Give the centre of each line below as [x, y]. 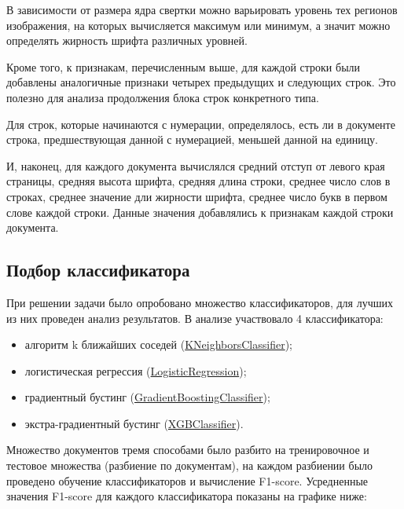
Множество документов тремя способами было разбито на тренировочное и [188, 450]
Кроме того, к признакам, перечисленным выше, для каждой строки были [184, 66]
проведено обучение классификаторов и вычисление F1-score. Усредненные [187, 480]
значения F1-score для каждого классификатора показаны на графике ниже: [187, 496]
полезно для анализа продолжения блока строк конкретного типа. [163, 97]
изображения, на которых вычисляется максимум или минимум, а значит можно [198, 25]
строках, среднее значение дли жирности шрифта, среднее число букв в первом [197, 196]
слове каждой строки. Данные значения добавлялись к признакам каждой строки [200, 212]
